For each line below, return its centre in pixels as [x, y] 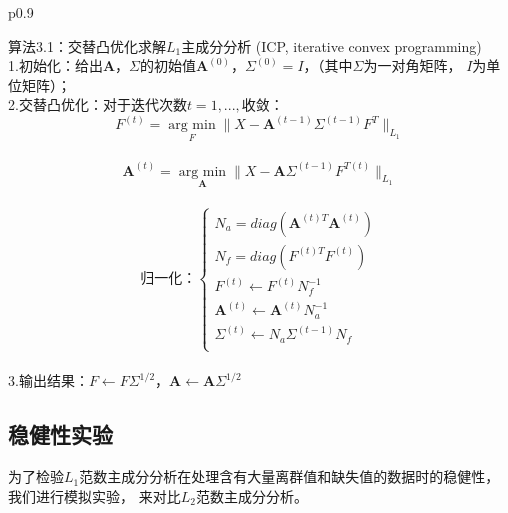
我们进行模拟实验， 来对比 [94, 495]
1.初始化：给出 [55, 65]
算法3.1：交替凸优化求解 [87, 45]
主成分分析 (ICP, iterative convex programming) [331, 45]
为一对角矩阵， [412, 65]
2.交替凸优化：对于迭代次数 [97, 104]
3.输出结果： [48, 380]
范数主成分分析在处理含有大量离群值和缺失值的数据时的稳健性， [289, 476]
